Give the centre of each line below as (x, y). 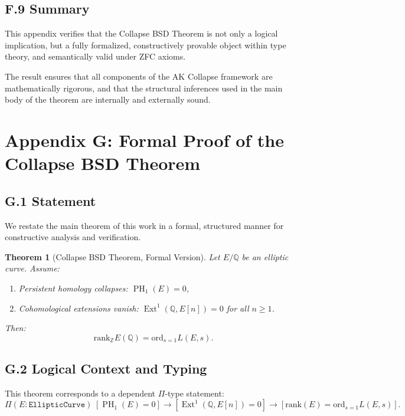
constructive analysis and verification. (73, 237)
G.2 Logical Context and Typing (106, 368)
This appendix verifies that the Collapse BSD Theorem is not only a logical (141, 33)
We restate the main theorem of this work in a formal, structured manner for (144, 225)
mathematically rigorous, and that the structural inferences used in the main (144, 88)
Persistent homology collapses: (73, 288)
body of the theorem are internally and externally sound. (108, 99)
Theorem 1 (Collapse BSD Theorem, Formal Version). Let (112, 256)
